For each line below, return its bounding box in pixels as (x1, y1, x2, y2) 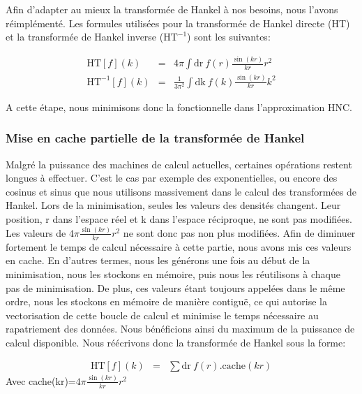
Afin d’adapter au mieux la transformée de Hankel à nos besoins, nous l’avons (6, 2, 338, 16)
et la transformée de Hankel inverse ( (6, 29, 164, 44)
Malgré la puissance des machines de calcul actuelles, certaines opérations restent (6, 156, 352, 171)
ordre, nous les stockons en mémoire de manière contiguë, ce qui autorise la (6, 294, 327, 309)
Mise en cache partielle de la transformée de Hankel (6, 129, 305, 147)
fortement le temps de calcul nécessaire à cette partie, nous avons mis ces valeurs (6, 239, 352, 254)
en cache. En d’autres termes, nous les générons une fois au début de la (6, 253, 310, 268)
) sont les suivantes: (187, 29, 271, 44)
